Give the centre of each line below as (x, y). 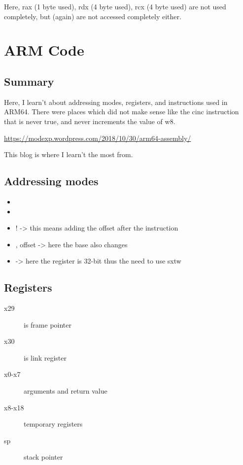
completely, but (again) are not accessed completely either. (93, 16)
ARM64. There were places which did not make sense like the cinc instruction (121, 112)
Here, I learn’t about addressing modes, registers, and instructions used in (116, 102)
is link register (45, 357)
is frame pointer (48, 324)
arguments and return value (66, 391)
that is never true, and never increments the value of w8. (90, 121)
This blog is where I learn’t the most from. (69, 154)
